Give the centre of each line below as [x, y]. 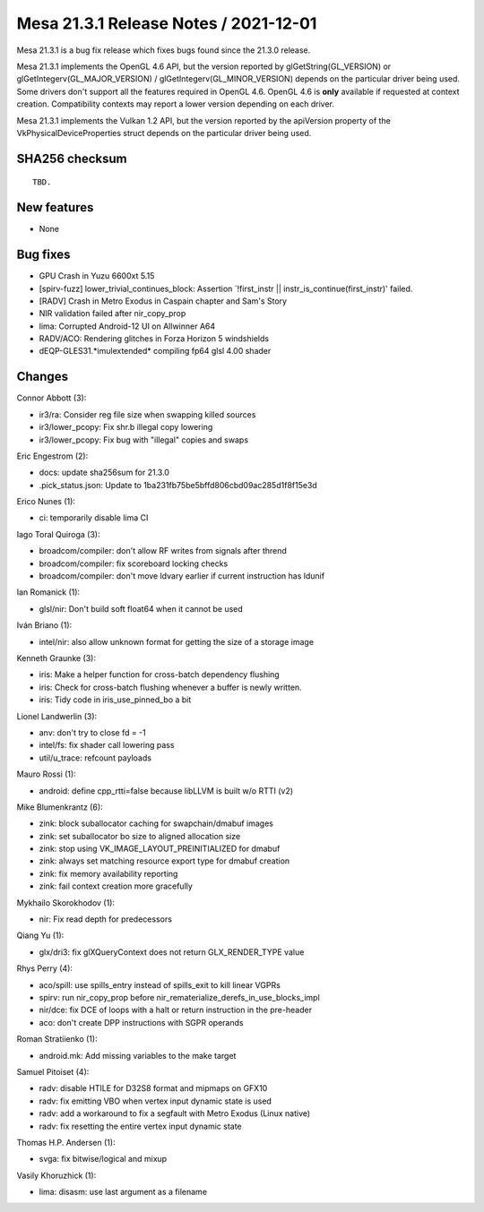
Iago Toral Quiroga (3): [58, 534]
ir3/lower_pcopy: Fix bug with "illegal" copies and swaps [144, 440]
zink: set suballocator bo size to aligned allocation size [140, 836]
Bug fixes [43, 255]
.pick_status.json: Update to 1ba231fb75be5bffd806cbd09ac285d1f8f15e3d [178, 485]
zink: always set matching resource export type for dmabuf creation [164, 861]
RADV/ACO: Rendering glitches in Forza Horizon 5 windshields [154, 339]
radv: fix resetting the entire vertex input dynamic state [140, 1126]
